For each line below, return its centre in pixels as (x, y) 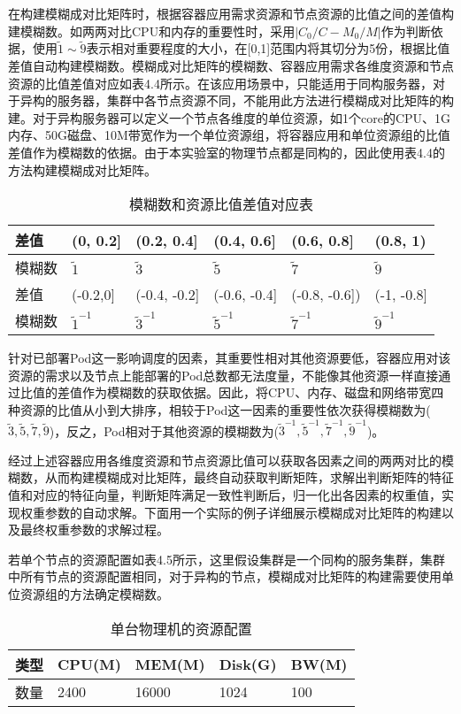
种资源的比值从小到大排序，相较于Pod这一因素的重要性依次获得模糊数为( (219, 409)
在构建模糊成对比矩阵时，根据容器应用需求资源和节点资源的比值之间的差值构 (231, 13)
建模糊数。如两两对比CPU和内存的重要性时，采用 (152, 31)
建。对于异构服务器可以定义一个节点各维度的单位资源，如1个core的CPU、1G (230, 117)
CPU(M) (89, 664)
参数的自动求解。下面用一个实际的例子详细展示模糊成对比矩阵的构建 (243, 512)
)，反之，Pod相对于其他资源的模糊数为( (164, 430)
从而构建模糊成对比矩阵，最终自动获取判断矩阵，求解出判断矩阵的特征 (249, 477)
